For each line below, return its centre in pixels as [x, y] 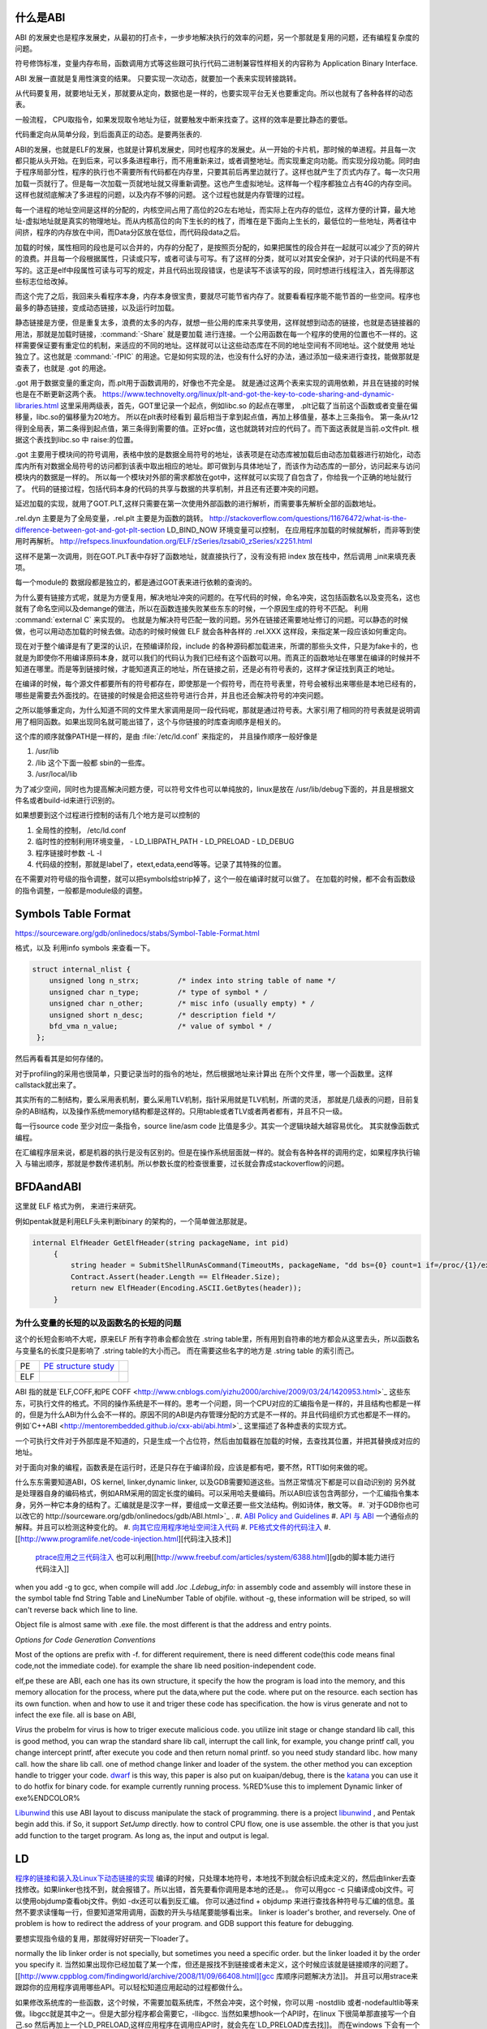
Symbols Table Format [73, 913]
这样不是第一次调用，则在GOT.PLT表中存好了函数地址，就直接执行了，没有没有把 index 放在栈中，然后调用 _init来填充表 [215, 556]
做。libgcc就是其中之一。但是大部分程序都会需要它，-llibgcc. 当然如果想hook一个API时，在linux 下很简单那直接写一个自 [215, 2014]
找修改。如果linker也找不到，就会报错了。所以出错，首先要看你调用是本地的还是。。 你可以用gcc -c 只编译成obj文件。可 [215, 1889]
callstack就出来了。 [48, 1085]
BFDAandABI [48, 1187]
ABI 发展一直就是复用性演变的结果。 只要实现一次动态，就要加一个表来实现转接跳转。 [158, 78]
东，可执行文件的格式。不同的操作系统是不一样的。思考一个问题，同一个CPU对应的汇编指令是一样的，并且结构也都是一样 [218, 1403]
